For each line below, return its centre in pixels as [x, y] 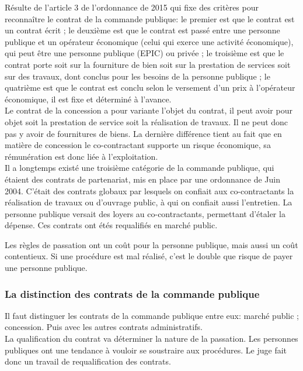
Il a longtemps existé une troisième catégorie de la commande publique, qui [140, 168]
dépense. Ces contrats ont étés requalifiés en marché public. [111, 225]
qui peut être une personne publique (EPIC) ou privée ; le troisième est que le [144, 53]
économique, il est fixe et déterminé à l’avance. [88, 99]
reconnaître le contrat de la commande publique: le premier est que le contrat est [150, 18]
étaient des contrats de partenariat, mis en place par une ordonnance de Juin [142, 179]
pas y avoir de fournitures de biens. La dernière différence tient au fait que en [143, 133]
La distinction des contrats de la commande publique [132, 293]
